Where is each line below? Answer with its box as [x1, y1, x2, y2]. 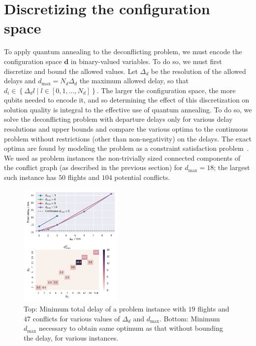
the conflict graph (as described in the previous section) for [4, 162, 183, 173]
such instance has [4, 172, 57, 182]
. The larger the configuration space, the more [96, 85, 236, 95]
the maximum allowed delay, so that [79, 75, 189, 86]
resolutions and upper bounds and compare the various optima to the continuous [4, 124, 248, 134]
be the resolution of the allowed [151, 66, 246, 76]
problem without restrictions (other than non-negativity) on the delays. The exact [4, 133, 252, 143]
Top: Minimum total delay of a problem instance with [24, 304, 186, 314]
